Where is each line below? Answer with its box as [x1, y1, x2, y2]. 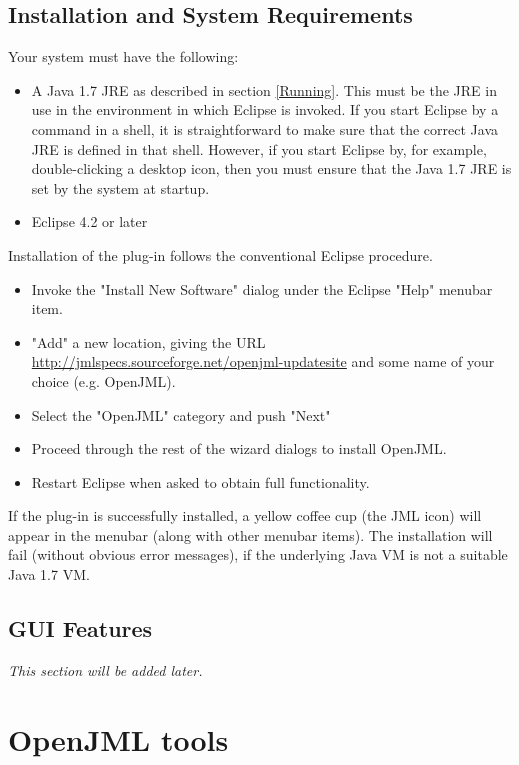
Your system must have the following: [8, 46, 239, 67]
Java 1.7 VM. [8, 564, 90, 585]
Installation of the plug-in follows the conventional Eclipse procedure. [8, 244, 433, 265]
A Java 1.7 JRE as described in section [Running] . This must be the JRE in [31, 79, 497, 100]
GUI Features [8, 613, 153, 644]
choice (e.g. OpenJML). [31, 370, 176, 391]
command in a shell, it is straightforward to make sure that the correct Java [31, 118, 498, 139]
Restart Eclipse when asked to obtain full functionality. [31, 471, 370, 492]
